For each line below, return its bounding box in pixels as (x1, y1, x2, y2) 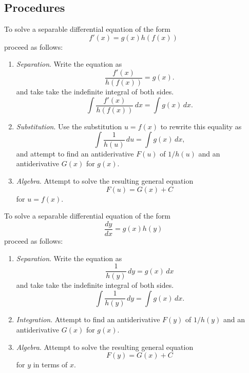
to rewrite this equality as (160, 121, 242, 131)
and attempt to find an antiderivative (16, 148, 134, 159)
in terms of (33, 359, 68, 370)
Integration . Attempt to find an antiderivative (16, 314, 160, 325)
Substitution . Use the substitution (16, 121, 122, 131)
